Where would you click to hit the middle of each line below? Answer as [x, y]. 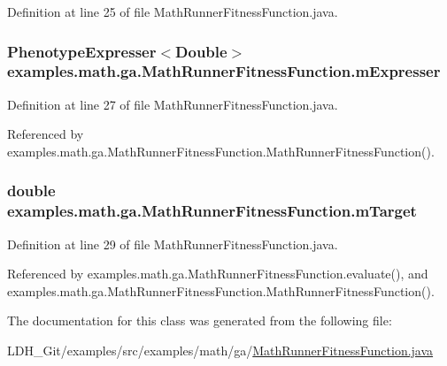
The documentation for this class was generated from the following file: [200, 320]
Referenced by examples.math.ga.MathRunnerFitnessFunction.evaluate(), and [218, 274]
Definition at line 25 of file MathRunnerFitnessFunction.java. [173, 11]
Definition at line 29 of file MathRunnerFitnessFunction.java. [173, 244]
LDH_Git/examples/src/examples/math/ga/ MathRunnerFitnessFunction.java [220, 351]
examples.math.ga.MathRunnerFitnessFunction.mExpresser [224, 71]
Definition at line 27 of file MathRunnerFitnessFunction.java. [173, 104]
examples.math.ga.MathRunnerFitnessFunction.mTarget [212, 211]
